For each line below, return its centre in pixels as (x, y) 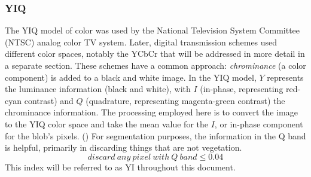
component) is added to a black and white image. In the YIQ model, (131, 77)
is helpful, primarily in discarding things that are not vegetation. (124, 147)
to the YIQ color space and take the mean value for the (107, 123)
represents (285, 77)
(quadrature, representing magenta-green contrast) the (185, 100)
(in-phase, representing (242, 89)
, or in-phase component (259, 123)
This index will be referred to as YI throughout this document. (120, 167)
